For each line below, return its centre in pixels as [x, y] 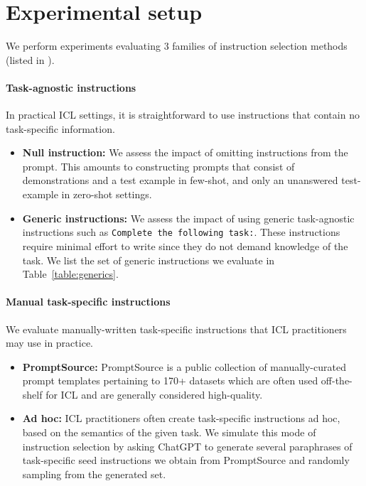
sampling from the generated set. [94, 474]
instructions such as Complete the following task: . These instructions [181, 232]
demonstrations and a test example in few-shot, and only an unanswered [180, 180]
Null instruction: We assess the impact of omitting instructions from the [185, 152]
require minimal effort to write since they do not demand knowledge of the [185, 245]
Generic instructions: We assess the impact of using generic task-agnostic [188, 218]
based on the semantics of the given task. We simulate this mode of [169, 432]
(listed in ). [30, 59]
